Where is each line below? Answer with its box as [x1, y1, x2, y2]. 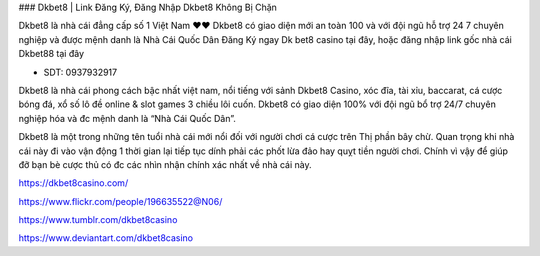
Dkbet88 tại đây [18, 48, 85, 60]
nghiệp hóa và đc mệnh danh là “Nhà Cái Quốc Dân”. [18, 112, 237, 124]
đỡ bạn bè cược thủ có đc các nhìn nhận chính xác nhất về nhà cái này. [18, 158, 312, 170]
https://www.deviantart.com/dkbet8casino [18, 232, 194, 244]
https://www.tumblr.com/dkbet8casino [18, 214, 178, 226]
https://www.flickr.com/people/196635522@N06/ [18, 195, 223, 207]
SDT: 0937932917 [43, 66, 118, 78]
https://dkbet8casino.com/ [18, 177, 129, 189]
